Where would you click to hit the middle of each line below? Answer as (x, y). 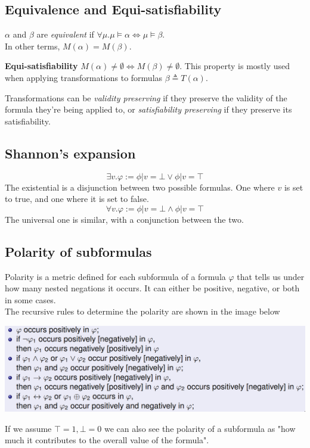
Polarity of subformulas (78, 251)
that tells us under (271, 276)
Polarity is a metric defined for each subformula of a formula (115, 276)
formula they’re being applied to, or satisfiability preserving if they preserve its (148, 109)
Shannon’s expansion (70, 153)
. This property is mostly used (235, 66)
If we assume (28, 428)
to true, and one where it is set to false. (77, 199)
